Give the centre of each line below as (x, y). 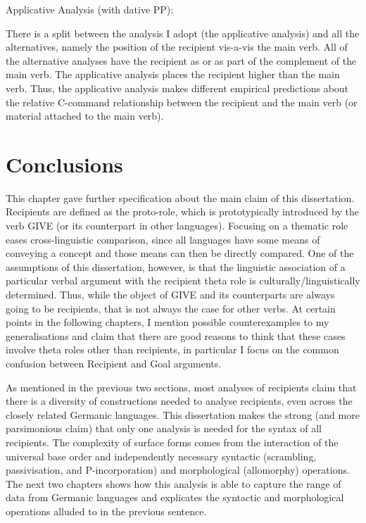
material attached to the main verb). (85, 116)
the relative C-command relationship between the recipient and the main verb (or (182, 102)
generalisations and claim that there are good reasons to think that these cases (176, 335)
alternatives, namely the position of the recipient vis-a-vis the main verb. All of (177, 47)
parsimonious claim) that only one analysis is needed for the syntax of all (164, 428)
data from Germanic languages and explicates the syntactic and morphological (175, 497)
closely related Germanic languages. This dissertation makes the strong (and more (183, 414)
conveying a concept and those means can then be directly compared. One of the (180, 253)
